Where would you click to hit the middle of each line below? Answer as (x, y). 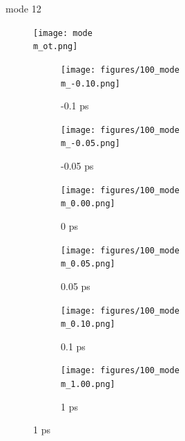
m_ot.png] (56, 47)
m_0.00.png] (88, 204)
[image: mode (63, 33)
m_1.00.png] (88, 385)
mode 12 (23, 8)
